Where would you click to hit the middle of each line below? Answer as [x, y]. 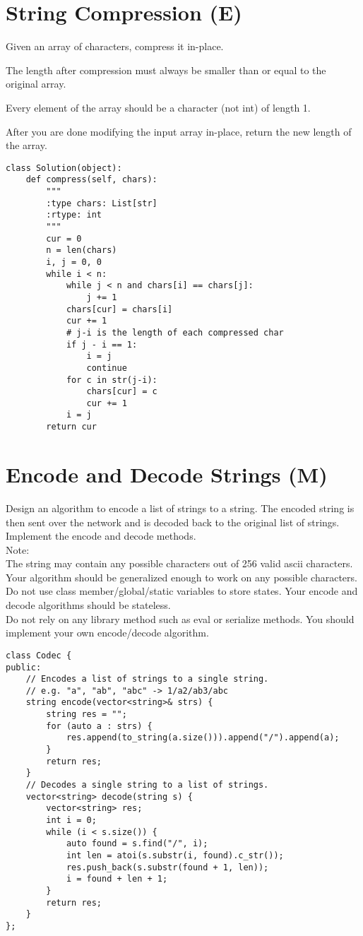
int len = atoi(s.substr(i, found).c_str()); [175, 855]
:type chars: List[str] [102, 203]
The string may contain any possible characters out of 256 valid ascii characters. [179, 563]
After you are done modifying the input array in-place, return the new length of [179, 131]
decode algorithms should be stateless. [88, 605]
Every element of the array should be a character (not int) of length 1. [158, 107]
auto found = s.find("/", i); [137, 844]
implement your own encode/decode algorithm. [107, 633]
